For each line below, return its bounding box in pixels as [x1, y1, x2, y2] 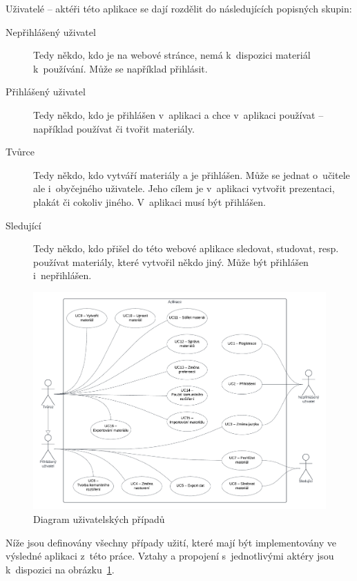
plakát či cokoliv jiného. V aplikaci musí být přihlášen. [33, 194, 267, 209]
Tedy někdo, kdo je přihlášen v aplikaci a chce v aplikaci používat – [33, 107, 324, 122]
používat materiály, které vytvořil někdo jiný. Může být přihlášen [33, 254, 309, 269]
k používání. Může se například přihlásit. [33, 61, 208, 75]
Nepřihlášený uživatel [6, 24, 96, 39]
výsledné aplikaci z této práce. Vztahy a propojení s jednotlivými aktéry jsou [6, 549, 334, 563]
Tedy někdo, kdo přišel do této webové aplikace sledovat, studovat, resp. [33, 241, 339, 256]
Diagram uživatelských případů [33, 512, 165, 526]
